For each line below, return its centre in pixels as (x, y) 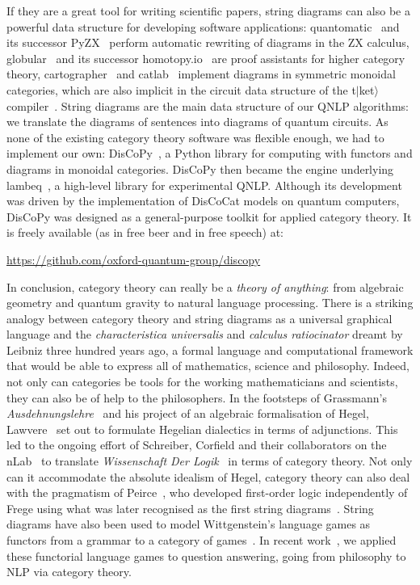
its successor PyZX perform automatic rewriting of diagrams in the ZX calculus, (208, 42)
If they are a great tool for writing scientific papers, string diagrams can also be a (208, 11)
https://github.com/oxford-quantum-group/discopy (134, 259)
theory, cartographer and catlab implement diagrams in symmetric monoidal (201, 74)
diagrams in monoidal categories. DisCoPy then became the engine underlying (200, 168)
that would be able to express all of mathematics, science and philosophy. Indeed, (208, 366)
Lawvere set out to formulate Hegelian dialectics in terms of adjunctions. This (202, 429)
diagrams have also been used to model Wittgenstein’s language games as (189, 524)
